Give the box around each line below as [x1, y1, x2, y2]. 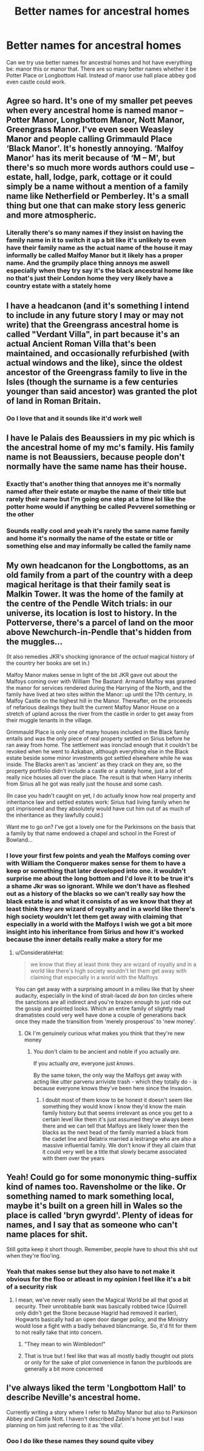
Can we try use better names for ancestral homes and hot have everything [6, 59, 192, 66]
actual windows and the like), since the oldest [6, 358, 183, 368]
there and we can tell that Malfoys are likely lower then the [42, 1122, 188, 1129]
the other [6, 510, 35, 519]
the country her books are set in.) [6, 659, 90, 667]
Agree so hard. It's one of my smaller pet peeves [6, 96, 193, 106]
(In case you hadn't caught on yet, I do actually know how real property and [6, 792, 196, 799]
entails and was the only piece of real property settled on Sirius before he [6, 734, 191, 742]
